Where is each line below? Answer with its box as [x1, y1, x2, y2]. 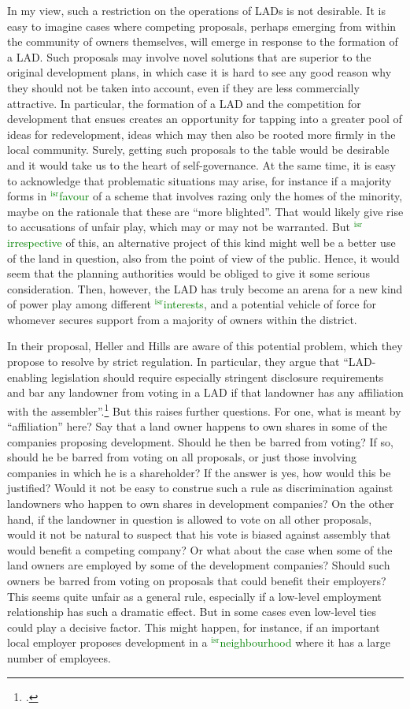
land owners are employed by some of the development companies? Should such [7, 557, 390, 573]
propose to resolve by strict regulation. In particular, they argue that [7, 353, 340, 370]
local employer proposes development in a [7, 634, 208, 651]
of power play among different [7, 296, 151, 312]
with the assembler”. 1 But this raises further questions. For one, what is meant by [7, 400, 401, 419]
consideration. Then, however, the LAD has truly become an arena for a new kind [7, 280, 403, 297]
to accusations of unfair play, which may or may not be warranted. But [7, 218, 351, 235]
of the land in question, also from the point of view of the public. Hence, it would [7, 249, 400, 266]
